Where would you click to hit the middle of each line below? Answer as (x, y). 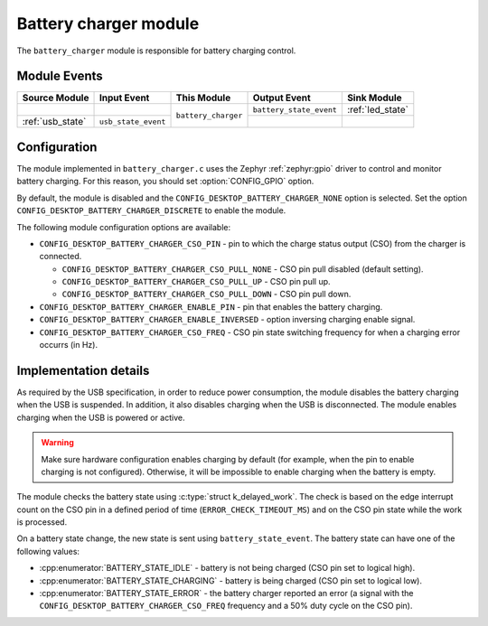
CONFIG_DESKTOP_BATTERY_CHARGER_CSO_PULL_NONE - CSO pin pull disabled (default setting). (243, 269)
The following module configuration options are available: (123, 227)
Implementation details (83, 370)
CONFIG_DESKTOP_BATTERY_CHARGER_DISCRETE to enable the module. (151, 210)
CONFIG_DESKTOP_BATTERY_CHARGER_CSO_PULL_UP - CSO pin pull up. (196, 282)
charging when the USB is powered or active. (101, 417)
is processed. (42, 522)
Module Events (60, 76)
